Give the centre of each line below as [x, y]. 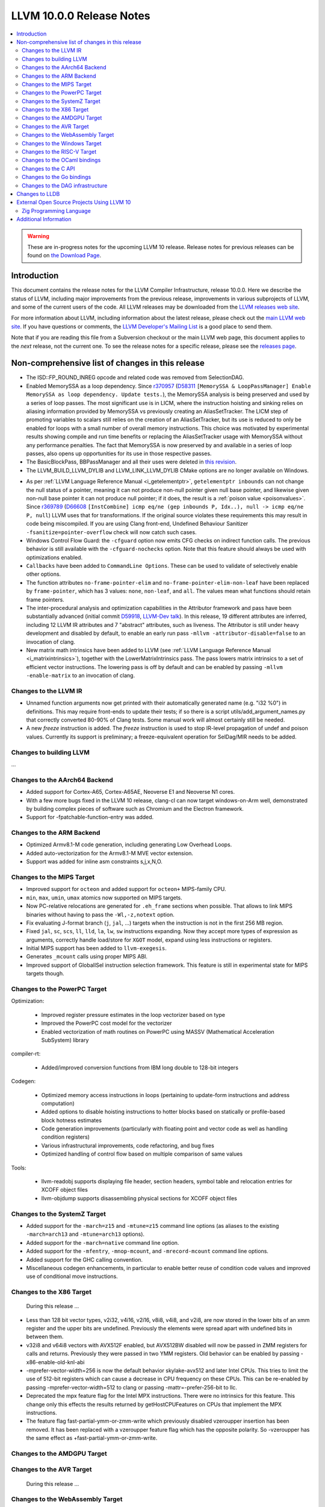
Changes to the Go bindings [57, 177]
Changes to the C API [48, 168]
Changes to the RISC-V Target [59, 152]
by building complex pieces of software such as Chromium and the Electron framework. [135, 808]
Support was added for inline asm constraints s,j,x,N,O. [94, 861]
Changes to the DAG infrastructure [65, 185]
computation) [58, 1103]
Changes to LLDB [38, 193]
